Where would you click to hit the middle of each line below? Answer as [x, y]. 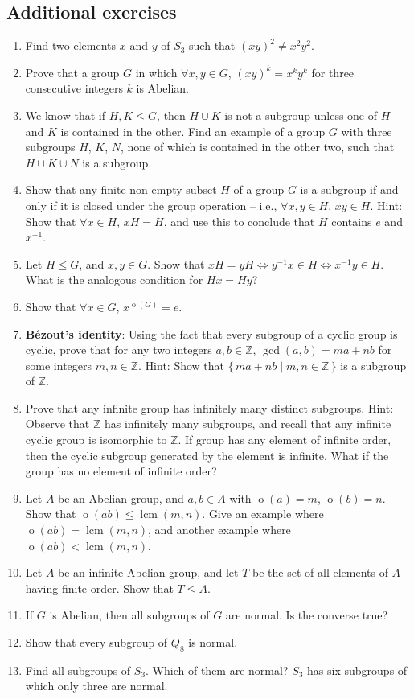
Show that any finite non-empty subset [121, 189]
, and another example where [219, 530]
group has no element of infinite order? [121, 471]
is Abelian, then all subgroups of [129, 615]
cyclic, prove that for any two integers [119, 349]
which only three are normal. [96, 686]
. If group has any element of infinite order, [285, 440]
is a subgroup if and [349, 189]
